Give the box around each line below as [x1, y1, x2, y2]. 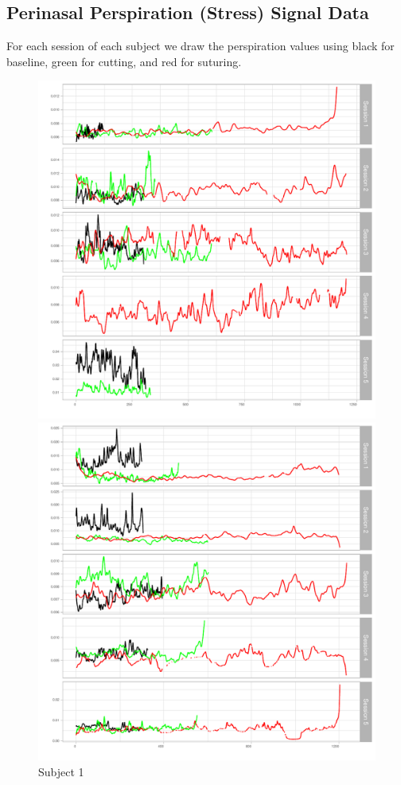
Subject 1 [38, 763, 84, 779]
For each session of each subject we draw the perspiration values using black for [6, 37, 395, 54]
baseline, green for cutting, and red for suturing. [6, 53, 242, 69]
